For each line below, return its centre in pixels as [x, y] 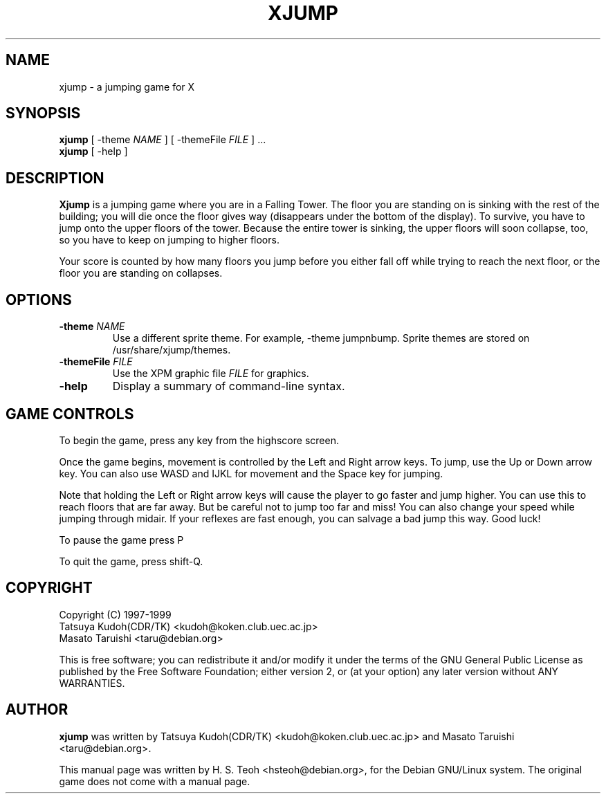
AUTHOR [37, 710]
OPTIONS [39, 300]
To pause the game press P [121, 540]
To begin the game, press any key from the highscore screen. [199, 440]
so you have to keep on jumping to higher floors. [169, 240]
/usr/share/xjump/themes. [172, 350]
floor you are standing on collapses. [141, 273]
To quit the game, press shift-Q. [131, 561]
